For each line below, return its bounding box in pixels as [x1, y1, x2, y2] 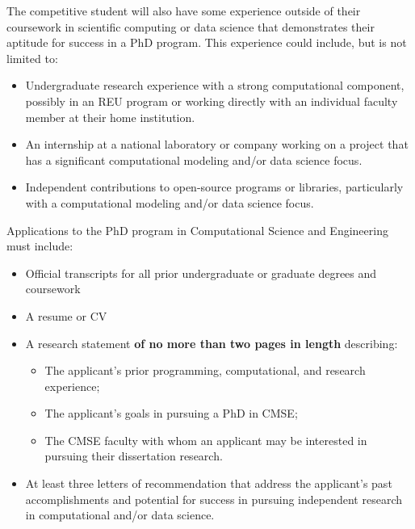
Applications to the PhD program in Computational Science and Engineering [6, 221, 388, 238]
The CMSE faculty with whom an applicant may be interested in [44, 431, 367, 448]
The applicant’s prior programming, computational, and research [44, 362, 366, 379]
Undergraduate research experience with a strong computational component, [25, 77, 405, 94]
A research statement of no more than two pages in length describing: [25, 334, 398, 351]
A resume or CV [25, 307, 107, 324]
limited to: [6, 49, 58, 66]
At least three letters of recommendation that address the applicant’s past [25, 475, 392, 492]
